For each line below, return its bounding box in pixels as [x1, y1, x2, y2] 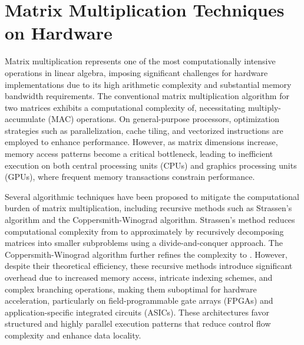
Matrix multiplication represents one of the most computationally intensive [5, 55, 276, 67]
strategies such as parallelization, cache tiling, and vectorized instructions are [5, 124, 283, 136]
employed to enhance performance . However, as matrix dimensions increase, [5, 136, 278, 148]
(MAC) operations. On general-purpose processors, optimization [48, 113, 280, 125]
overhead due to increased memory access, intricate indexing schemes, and [5, 271, 273, 283]
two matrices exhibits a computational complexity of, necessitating [5, 101, 246, 113]
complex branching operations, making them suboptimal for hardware [5, 282, 257, 295]
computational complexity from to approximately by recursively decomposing [5, 225, 284, 237]
